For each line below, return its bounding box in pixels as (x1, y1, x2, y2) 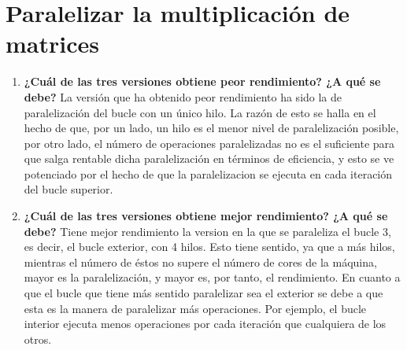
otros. (24, 330, 52, 347)
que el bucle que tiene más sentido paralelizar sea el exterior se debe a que (24, 285, 383, 301)
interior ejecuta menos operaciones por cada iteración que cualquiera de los (24, 315, 387, 332)
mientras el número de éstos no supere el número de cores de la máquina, (24, 253, 377, 270)
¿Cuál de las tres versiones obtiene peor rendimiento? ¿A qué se (24, 73, 381, 90)
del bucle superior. (24, 181, 113, 197)
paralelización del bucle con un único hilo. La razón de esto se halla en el (24, 104, 376, 120)
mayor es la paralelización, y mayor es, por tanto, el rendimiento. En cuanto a (24, 269, 401, 286)
